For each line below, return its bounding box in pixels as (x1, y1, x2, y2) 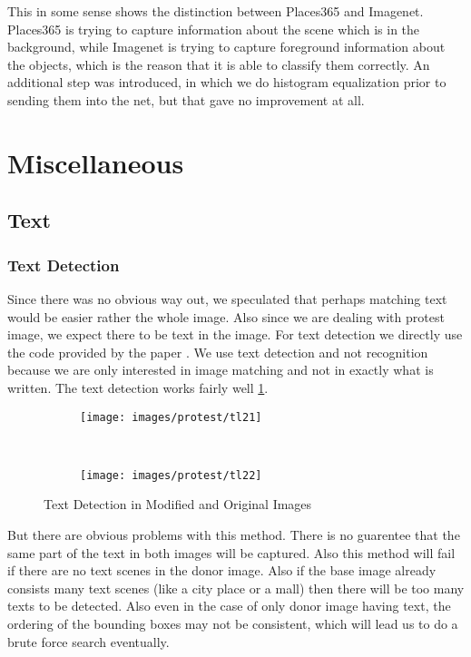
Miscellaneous (7, 143, 184, 181)
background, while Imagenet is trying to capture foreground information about (7, 37, 446, 56)
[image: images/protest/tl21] (80, 410, 262, 424)
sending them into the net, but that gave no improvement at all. (7, 90, 365, 109)
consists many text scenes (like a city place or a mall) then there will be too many (7, 578, 465, 597)
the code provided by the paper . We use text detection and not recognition (7, 342, 428, 361)
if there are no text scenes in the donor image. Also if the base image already (7, 561, 437, 580)
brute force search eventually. (7, 632, 170, 651)
